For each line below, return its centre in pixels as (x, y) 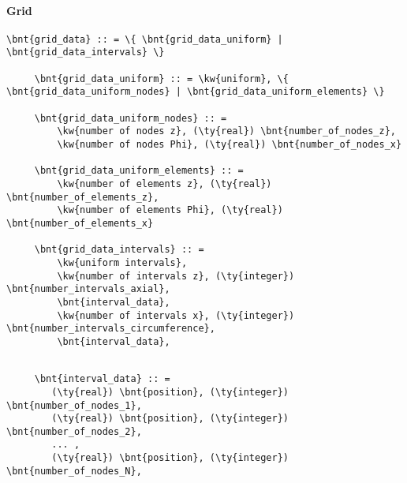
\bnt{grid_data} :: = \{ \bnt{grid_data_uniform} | (145, 39)
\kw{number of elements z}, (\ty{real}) (164, 184)
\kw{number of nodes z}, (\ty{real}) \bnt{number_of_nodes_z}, (226, 131)
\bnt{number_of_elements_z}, (83, 197)
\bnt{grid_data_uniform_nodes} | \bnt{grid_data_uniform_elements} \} (196, 92)
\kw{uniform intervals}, (122, 262)
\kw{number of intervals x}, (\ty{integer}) (176, 315)
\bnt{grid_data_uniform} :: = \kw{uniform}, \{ (161, 79)
